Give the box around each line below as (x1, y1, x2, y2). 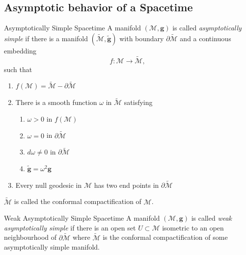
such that (4, 64, 32, 74)
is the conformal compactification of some (103, 232, 228, 242)
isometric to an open (162, 222, 224, 232)
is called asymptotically (172, 23, 242, 33)
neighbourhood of (4, 232, 57, 242)
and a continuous (180, 33, 231, 43)
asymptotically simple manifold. (4, 242, 100, 252)
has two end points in (94, 179, 159, 190)
